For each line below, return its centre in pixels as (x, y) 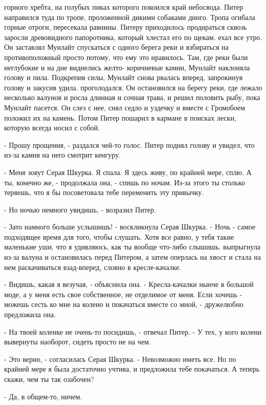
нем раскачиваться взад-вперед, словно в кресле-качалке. (93, 267)
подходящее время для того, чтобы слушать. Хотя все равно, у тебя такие (119, 236)
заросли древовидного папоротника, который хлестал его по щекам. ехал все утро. (133, 37)
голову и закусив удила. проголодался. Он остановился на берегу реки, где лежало (133, 87)
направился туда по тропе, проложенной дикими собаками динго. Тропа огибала (130, 17)
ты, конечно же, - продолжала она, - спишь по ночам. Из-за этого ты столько (125, 182)
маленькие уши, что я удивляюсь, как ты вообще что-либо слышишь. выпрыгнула (132, 247)
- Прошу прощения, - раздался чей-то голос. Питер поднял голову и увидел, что (129, 144)
